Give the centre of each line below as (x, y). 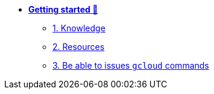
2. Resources (79, 47)
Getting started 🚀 (63, 9)
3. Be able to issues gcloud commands (131, 65)
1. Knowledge (79, 28)
